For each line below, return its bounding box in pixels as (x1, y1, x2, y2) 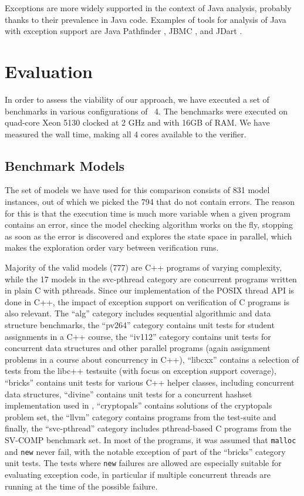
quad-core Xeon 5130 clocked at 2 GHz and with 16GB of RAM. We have (5, 116, 270, 129)
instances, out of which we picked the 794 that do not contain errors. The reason (5, 195, 295, 208)
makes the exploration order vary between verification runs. (5, 241, 219, 254)
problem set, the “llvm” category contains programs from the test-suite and (5, 410, 276, 423)
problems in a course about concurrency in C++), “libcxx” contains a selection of (5, 353, 299, 365)
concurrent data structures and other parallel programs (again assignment (5, 342, 271, 354)
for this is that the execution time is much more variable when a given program (5, 207, 291, 219)
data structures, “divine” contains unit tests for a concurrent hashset (5, 387, 252, 400)
